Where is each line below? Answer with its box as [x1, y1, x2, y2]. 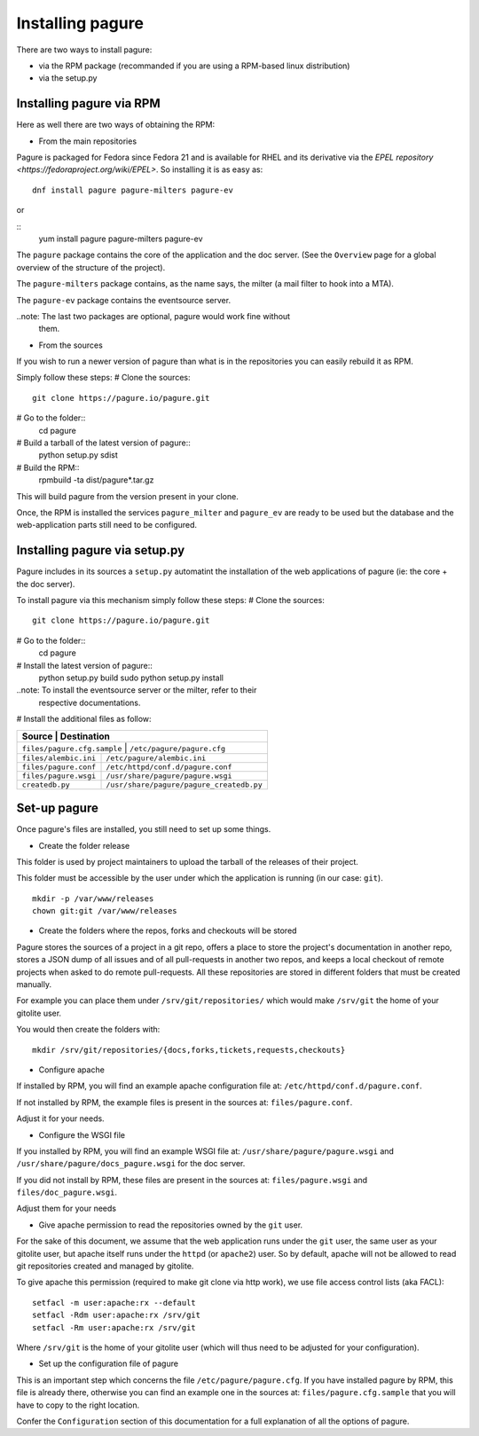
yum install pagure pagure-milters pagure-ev [38, 233, 203, 244]
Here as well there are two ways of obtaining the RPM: [16, 120, 216, 130]
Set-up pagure [16, 801, 99, 816]
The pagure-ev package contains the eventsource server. [16, 294, 231, 305]
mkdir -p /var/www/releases [32, 893, 154, 904]
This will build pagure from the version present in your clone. [16, 490, 239, 501]
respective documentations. [38, 697, 141, 708]
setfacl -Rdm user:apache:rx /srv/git [32, 1310, 201, 1321]
